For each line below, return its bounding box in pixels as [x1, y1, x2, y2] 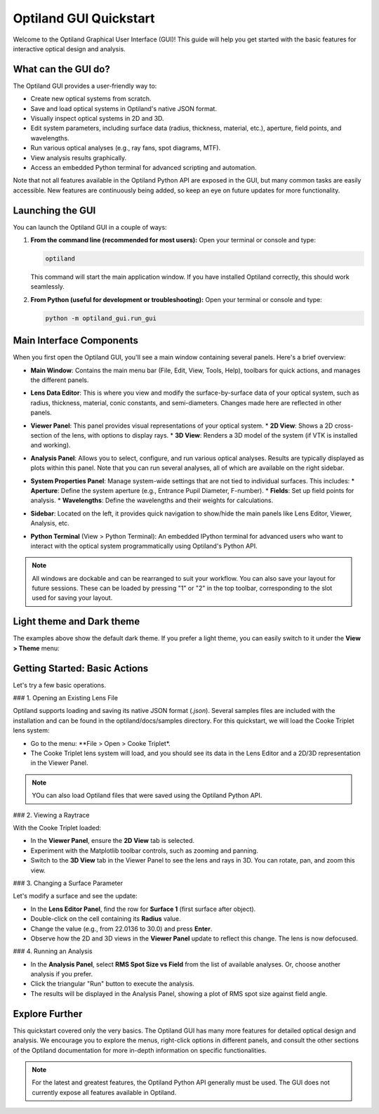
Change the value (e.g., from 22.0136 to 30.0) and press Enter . [30, 924, 213, 933]
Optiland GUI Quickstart [13, 11, 155, 26]
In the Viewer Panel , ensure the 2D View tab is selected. [30, 837, 194, 845]
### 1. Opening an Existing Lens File [13, 694, 119, 702]
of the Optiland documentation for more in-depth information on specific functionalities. [13, 1046, 267, 1054]
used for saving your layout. [32, 594, 113, 602]
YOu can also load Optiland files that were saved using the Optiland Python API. [32, 791, 262, 800]
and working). [30, 441, 71, 450]
